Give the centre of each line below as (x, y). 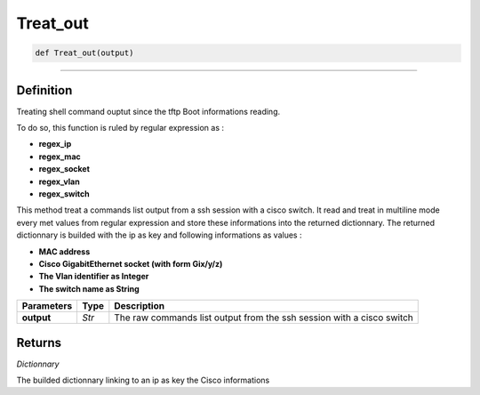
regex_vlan (59, 181)
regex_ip (55, 144)
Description (139, 306)
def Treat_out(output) (84, 53)
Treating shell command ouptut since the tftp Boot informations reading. (148, 111)
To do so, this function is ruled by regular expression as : (120, 128)
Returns (39, 343)
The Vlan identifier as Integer (94, 277)
